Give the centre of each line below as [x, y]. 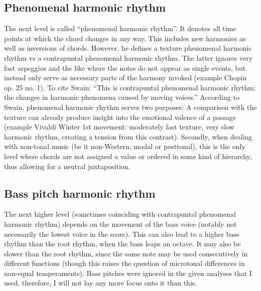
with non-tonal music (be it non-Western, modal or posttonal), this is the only [125, 146]
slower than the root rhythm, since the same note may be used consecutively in [126, 253]
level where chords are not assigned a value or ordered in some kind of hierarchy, [128, 156]
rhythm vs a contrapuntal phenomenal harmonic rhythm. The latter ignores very [128, 57]
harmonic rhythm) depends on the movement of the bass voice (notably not [120, 224]
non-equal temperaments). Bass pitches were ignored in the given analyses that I [128, 273]
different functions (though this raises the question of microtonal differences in [124, 263]
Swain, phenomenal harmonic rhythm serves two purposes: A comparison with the [130, 107]
